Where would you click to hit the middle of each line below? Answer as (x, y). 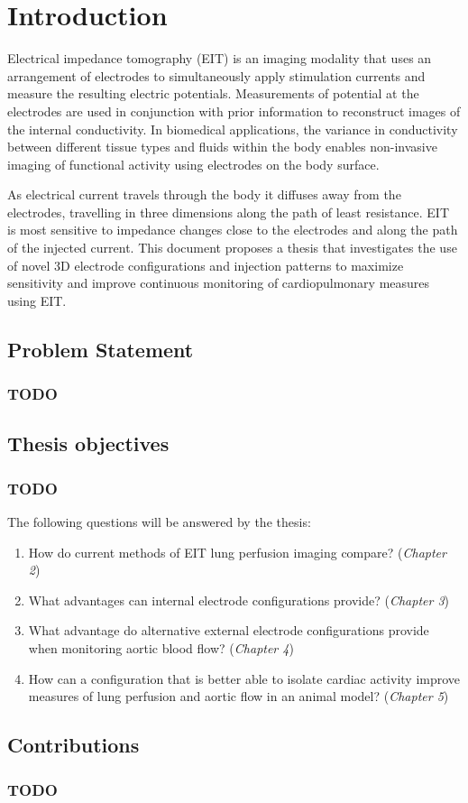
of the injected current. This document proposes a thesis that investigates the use (232, 248)
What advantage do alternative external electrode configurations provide (229, 630)
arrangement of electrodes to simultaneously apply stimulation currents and (216, 75)
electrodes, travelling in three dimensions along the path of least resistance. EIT (229, 212)
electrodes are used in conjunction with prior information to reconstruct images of (234, 111)
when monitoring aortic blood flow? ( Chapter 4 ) (161, 648)
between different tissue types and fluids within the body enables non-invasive (222, 147)
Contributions (73, 745)
